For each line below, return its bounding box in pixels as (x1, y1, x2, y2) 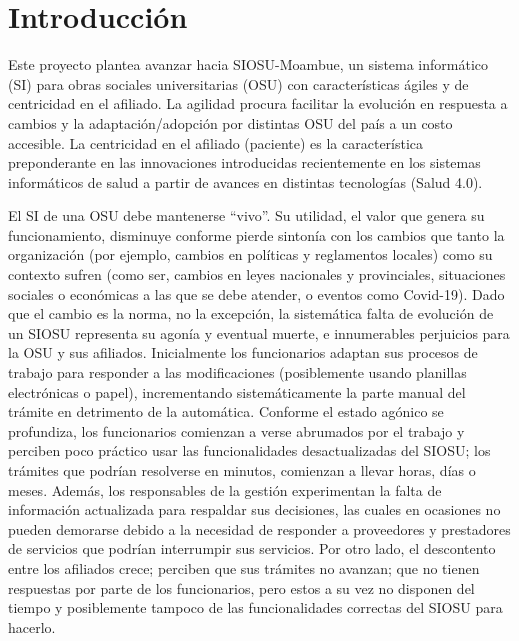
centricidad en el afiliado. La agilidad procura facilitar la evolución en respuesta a (8, 93, 508, 114)
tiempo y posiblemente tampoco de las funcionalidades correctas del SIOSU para (8, 597, 503, 618)
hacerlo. (8, 616, 56, 637)
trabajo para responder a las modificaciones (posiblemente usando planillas (8, 362, 467, 383)
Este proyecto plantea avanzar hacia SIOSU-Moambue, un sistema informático (8, 54, 489, 75)
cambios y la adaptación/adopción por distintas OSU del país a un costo (8, 112, 453, 133)
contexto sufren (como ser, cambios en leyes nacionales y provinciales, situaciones (8, 264, 506, 285)
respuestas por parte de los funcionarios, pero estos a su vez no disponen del (8, 577, 475, 598)
